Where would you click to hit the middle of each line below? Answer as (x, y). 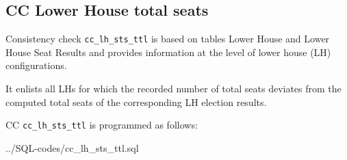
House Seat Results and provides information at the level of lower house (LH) (168, 52)
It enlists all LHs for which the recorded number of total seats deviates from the (173, 89)
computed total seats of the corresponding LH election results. (136, 102)
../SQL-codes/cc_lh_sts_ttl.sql (72, 147)
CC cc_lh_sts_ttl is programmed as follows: (102, 125)
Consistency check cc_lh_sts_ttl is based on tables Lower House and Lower (168, 39)
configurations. (36, 65)
